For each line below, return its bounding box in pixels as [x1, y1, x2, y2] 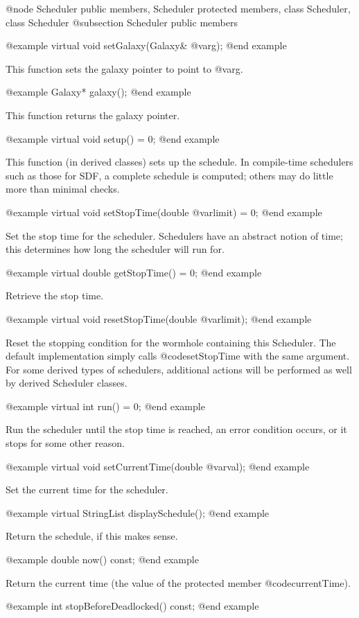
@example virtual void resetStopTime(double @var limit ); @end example [6, 311, 312, 326]
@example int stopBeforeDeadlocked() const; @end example [6, 599, 259, 613]
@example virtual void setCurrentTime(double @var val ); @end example [6, 459, 310, 473]
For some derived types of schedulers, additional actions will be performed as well [6, 362, 352, 376]
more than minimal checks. [6, 182, 120, 196]
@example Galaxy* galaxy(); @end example [6, 85, 191, 99]
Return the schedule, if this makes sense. [6, 529, 178, 543]
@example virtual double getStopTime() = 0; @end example [6, 265, 262, 279]
